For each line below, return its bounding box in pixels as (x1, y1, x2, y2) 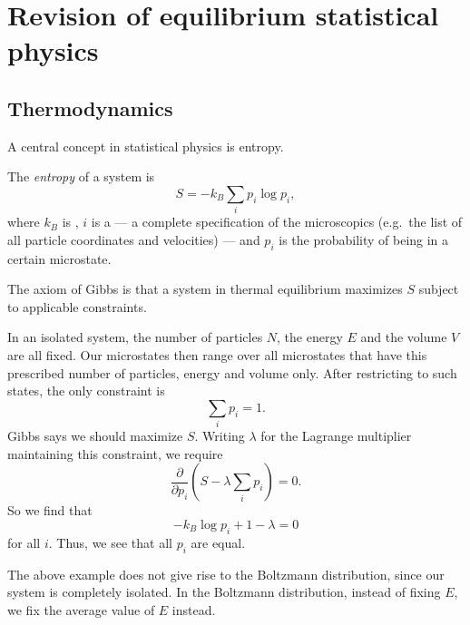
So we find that (7, 501, 93, 520)
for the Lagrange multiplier (260, 426, 412, 445)
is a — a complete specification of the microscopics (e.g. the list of (91, 212, 463, 231)
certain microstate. (7, 249, 112, 268)
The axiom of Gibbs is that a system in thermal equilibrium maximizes (7, 279, 403, 298)
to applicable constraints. (7, 297, 147, 316)
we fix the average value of (7, 600, 155, 619)
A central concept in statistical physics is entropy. (7, 136, 284, 155)
